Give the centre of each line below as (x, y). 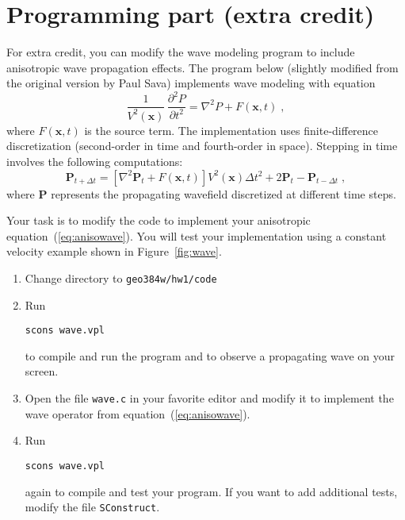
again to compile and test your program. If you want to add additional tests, (211, 491)
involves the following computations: (95, 161)
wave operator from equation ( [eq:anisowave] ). (138, 413)
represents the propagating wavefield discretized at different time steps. (224, 193)
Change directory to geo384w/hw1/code (121, 277)
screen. (42, 371)
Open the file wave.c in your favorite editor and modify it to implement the (209, 398)
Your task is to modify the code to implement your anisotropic (159, 220)
